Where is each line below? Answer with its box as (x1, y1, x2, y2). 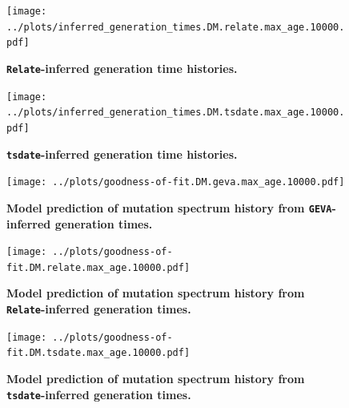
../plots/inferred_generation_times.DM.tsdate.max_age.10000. (6, 107, 345, 119)
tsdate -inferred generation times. (6, 386, 191, 402)
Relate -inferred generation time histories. (6, 59, 238, 76)
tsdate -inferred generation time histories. (6, 145, 238, 162)
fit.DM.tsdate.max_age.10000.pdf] (6, 347, 191, 359)
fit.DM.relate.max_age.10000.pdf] (6, 261, 191, 273)
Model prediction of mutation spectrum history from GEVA (6, 199, 332, 216)
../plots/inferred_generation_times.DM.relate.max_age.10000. (6, 21, 345, 33)
